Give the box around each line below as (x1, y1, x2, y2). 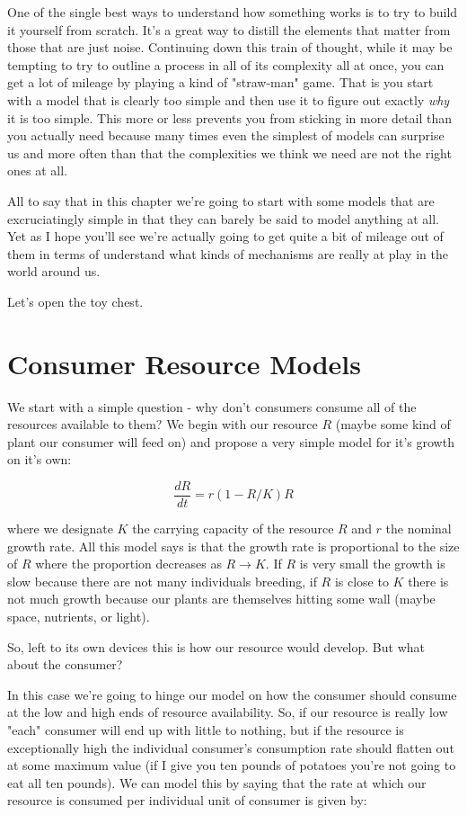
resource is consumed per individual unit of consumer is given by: (7, 791, 367, 810)
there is (408, 571, 449, 590)
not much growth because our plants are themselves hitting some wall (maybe (7, 589, 436, 608)
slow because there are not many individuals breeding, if (7, 571, 317, 590)
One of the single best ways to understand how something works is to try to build (7, 3, 458, 21)
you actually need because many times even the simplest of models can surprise (7, 126, 445, 145)
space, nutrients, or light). (7, 607, 150, 626)
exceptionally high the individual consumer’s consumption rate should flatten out (7, 738, 454, 757)
